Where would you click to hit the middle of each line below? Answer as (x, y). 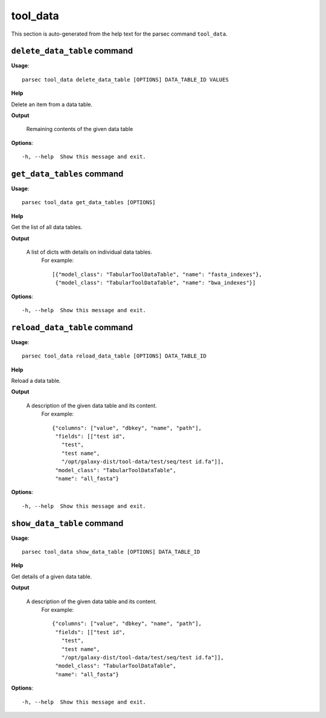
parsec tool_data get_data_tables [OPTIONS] (89, 203)
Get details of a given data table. (52, 576)
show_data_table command (67, 523)
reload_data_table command (72, 327)
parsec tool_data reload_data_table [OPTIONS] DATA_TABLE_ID (114, 356)
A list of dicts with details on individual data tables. (89, 252)
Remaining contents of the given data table (80, 129)
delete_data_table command (72, 51)
